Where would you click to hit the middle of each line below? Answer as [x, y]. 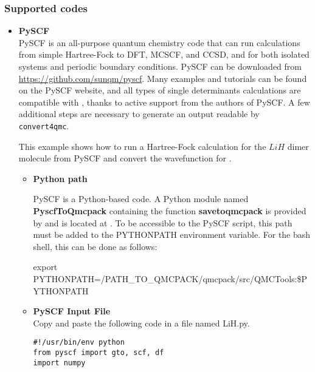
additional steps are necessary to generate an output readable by [139, 114]
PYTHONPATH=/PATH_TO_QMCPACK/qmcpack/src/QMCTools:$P [170, 278]
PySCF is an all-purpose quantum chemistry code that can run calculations [159, 42]
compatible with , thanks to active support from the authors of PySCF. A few [164, 102]
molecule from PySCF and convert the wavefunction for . [125, 158]
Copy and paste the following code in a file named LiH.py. [141, 323]
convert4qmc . [44, 125]
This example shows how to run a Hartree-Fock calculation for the [142, 146]
